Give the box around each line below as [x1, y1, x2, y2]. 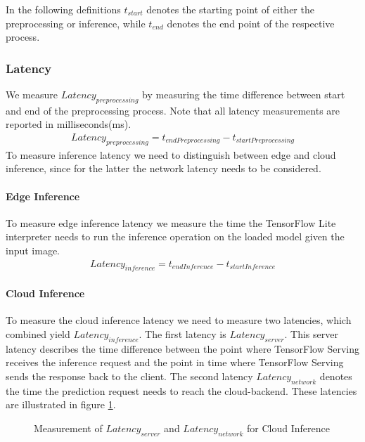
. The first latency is [139, 326, 226, 341]
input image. [6, 242, 60, 257]
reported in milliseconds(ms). [6, 117, 132, 131]
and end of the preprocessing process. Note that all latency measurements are [6, 103, 340, 117]
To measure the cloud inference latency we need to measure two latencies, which [6, 313, 352, 327]
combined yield [6, 326, 70, 341]
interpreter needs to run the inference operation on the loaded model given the [6, 229, 345, 244]
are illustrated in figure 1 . [6, 397, 116, 412]
